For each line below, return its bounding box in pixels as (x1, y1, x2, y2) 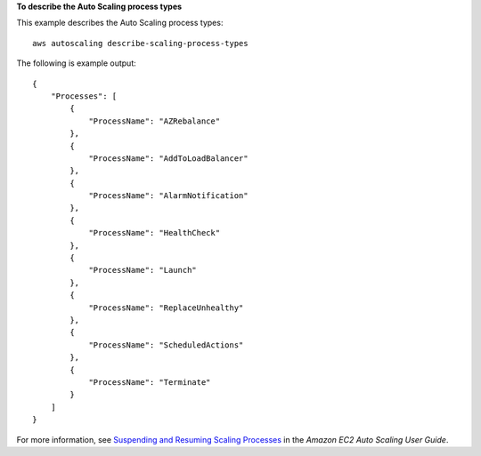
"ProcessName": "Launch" (88, 265, 198, 276)
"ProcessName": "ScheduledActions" (88, 340, 244, 350)
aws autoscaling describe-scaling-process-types (32, 38, 249, 48)
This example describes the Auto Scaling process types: (16, 18, 224, 28)
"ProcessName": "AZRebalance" (88, 116, 221, 126)
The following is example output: (16, 58, 137, 68)
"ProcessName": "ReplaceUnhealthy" (88, 302, 244, 313)
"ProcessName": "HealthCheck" (88, 228, 221, 238)
